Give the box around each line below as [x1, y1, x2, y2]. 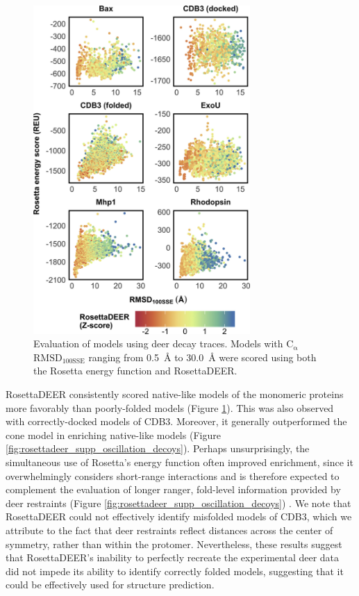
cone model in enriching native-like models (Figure [6, 427, 221, 442]
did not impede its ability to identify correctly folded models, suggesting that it [6, 563, 344, 578]
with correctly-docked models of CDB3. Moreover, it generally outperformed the [6, 414, 347, 429]
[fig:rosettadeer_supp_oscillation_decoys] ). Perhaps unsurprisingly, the [6, 441, 310, 456]
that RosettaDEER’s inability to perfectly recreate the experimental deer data [6, 550, 340, 565]
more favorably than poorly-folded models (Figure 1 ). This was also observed [6, 400, 334, 415]
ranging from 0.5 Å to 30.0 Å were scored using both [88, 349, 317, 364]
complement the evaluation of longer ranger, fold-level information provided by [6, 482, 341, 497]
